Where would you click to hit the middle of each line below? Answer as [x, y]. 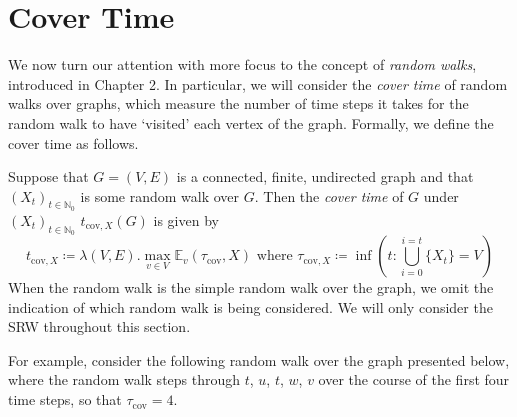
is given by [186, 219]
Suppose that [48, 176]
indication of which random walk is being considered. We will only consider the [250, 306]
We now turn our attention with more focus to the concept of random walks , [242, 64]
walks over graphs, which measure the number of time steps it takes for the [238, 103]
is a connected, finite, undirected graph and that [325, 176]
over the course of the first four [414, 379]
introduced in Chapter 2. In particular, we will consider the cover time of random [258, 83]
